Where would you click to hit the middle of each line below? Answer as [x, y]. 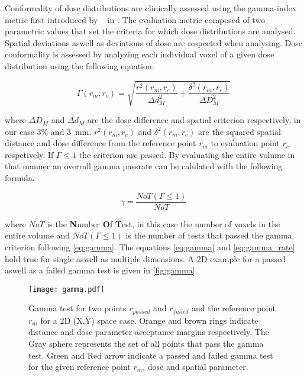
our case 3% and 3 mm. [48, 131]
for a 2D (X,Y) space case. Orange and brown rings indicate [149, 320]
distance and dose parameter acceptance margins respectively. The [149, 332]
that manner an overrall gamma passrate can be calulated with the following [144, 166]
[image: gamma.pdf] [67, 289]
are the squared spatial [240, 131]
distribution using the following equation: [80, 65]
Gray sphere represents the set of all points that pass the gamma [146, 343]
